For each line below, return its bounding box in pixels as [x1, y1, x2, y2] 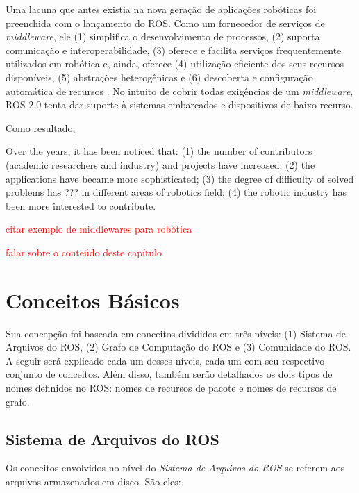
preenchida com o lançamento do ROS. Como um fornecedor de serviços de [6, 15, 325, 30]
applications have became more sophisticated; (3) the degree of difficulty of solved [6, 171, 354, 185]
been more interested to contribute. [6, 198, 156, 212]
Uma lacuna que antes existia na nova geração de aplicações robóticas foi [6, 2, 317, 16]
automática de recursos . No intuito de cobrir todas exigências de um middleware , [6, 83, 353, 98]
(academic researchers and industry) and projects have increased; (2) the [6, 157, 315, 172]
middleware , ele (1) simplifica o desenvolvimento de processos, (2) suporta [6, 29, 320, 44]
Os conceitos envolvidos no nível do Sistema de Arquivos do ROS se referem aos [6, 460, 345, 475]
